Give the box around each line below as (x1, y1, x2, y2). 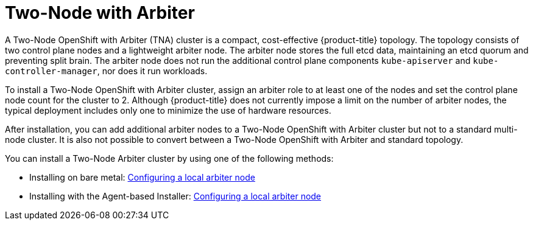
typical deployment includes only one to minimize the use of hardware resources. (5, 105, 331, 116)
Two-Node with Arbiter (5, 2, 195, 23)
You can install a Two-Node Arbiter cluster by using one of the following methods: (5, 153, 334, 164)
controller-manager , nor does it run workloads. (5, 65, 208, 76)
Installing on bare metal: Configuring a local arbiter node (29, 171, 255, 182)
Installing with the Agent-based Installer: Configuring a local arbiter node (29, 190, 322, 201)
